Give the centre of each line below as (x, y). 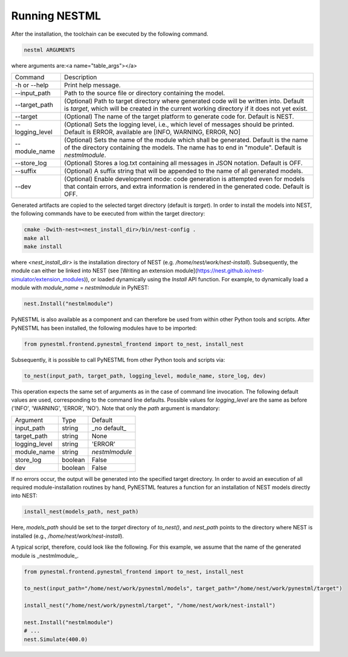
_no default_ (109, 428)
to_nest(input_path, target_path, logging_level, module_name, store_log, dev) (145, 376)
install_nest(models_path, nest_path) (81, 512)
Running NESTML (56, 16)
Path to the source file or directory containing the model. (145, 93)
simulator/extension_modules (48, 279)
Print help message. (92, 85)
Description (81, 77)
